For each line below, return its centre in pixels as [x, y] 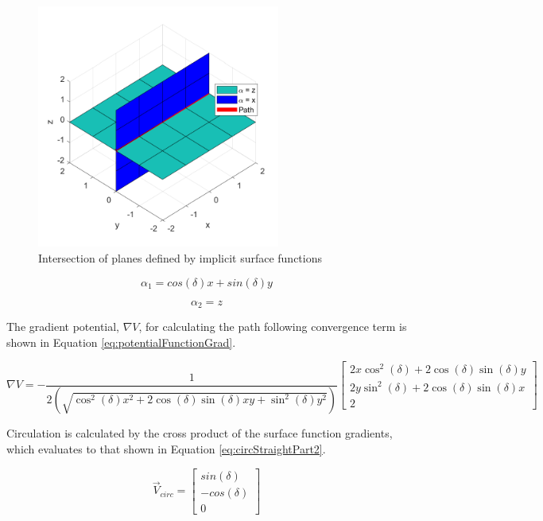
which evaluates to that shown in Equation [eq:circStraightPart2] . [166, 449]
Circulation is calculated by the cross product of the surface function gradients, [200, 433]
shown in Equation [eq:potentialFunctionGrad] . [121, 342]
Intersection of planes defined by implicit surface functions [180, 257]
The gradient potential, [63, 326]
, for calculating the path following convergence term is [273, 326]
